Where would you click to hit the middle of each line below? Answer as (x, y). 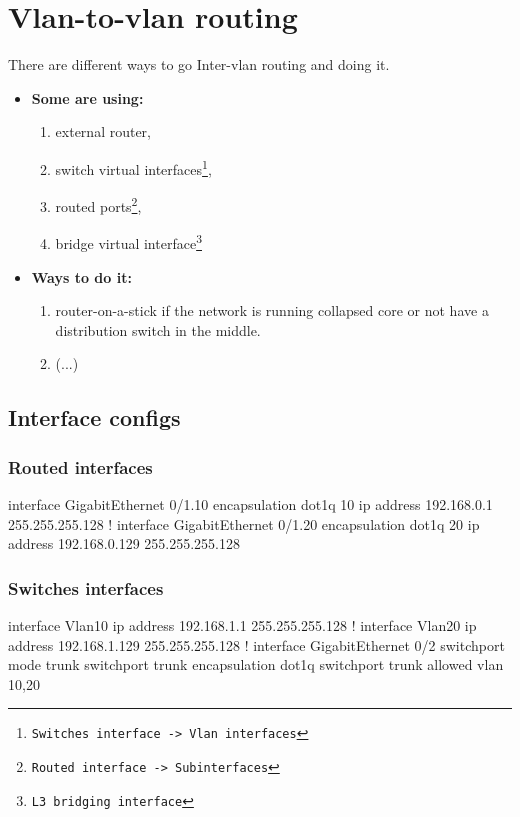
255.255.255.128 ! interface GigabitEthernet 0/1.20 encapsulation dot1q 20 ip (244, 523)
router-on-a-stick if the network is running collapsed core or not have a (272, 310)
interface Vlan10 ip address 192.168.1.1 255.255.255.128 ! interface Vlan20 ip (242, 625)
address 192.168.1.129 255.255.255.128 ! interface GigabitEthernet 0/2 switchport (256, 644)
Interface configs (94, 417)
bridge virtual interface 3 (128, 242)
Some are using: (87, 97)
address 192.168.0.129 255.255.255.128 (124, 543)
